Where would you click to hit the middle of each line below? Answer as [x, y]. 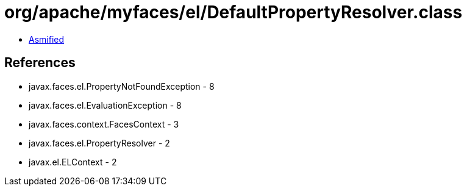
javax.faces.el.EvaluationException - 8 [105, 105]
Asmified [47, 39]
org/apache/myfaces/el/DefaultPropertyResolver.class [233, 12]
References [40, 63]
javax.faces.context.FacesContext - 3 [104, 124]
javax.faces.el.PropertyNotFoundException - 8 [122, 86]
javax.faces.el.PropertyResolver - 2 [99, 143]
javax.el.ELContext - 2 [73, 162]
